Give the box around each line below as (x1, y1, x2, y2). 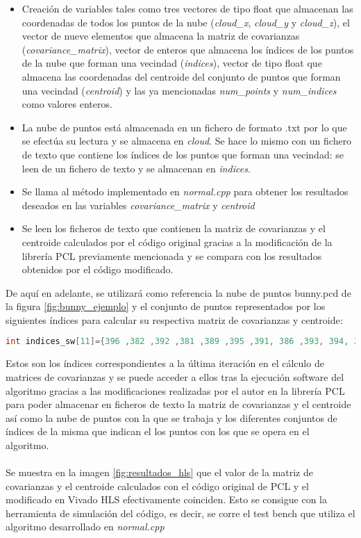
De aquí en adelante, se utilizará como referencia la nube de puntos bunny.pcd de (6, 285, 351, 300)
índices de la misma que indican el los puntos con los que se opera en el (6, 424, 310, 439)
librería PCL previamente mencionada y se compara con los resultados (22, 248, 322, 263)
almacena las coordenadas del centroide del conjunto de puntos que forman (22, 69, 341, 83)
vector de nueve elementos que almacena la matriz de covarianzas (22, 28, 300, 43)
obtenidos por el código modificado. (22, 262, 174, 277)
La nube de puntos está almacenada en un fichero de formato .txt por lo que (22, 120, 347, 134)
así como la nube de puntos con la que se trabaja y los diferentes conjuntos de (6, 410, 337, 425)
